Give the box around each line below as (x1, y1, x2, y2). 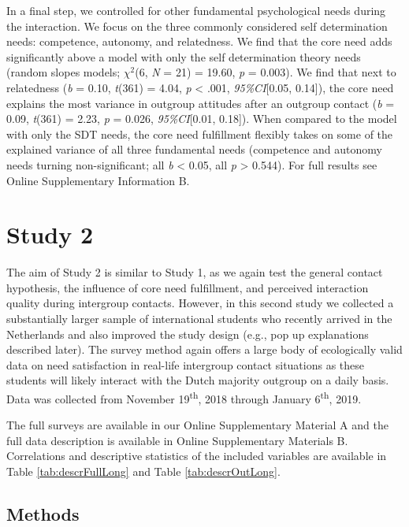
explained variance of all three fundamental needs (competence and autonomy (6, 141, 382, 158)
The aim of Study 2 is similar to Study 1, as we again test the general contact (6, 264, 383, 280)
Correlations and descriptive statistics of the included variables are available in (6, 447, 387, 464)
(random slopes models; (6, 64, 121, 80)
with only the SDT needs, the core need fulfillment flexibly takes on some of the (6, 125, 393, 142)
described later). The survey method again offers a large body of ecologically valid (6, 341, 403, 358)
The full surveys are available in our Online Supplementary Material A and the (6, 417, 389, 433)
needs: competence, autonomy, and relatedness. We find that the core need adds (6, 33, 392, 50)
